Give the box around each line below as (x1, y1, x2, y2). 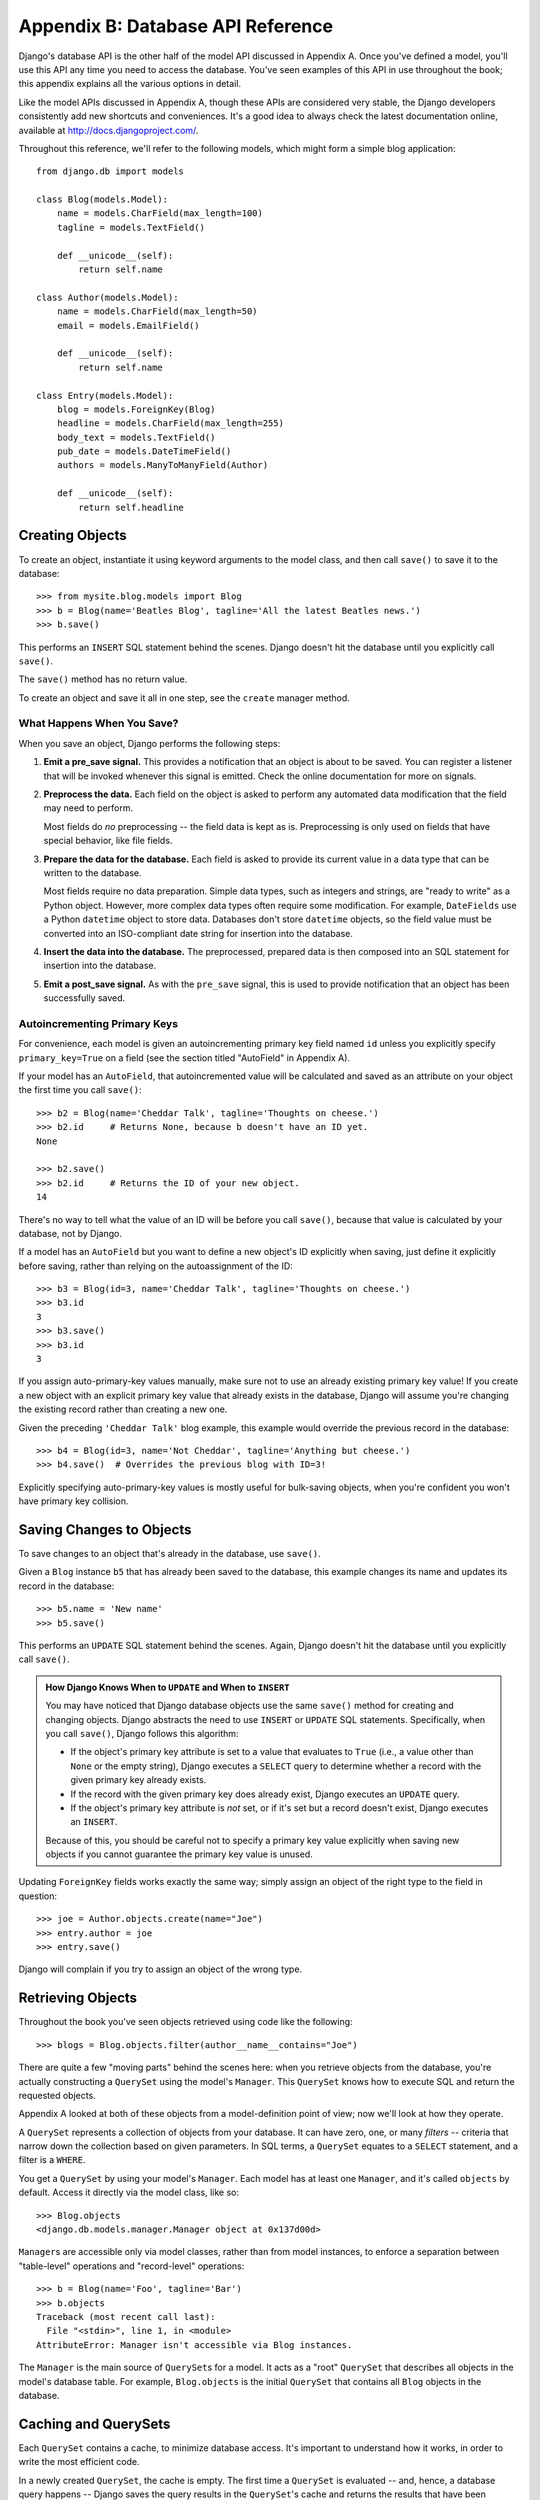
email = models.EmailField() (56, 320, 200, 331)
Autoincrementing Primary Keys (18, 1016, 179, 1030)
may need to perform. (43, 802, 134, 814)
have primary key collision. (18, 1495, 129, 1507)
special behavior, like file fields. (43, 835, 173, 847)
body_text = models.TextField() (56, 431, 216, 443)
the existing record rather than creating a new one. (18, 1403, 228, 1415)
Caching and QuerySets (18, 2415, 171, 2432)
